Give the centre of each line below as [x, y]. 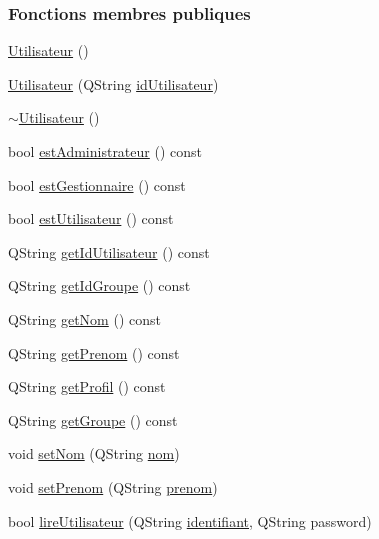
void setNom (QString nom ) [94, 453]
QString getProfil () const [87, 386]
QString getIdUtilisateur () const [109, 251]
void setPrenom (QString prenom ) [113, 486]
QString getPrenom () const [94, 352]
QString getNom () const [84, 318]
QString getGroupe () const [93, 419]
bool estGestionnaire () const [97, 184]
